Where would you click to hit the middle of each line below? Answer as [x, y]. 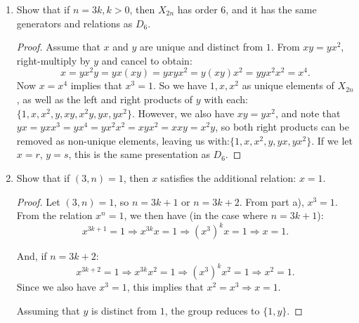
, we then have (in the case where [196, 215]
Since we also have [56, 287]
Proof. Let [38, 201]
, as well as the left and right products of [105, 99]
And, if [32, 256]
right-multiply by [53, 60]
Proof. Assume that [58, 47]
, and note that [308, 113]
